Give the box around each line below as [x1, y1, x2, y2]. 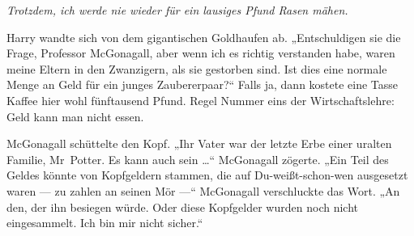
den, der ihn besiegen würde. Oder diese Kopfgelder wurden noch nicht [6, 198, 358, 215]
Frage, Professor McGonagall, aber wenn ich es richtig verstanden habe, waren [6, 44, 395, 61]
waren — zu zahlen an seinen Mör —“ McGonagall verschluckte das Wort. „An [6, 182, 400, 199]
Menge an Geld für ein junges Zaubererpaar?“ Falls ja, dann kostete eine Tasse [6, 76, 399, 93]
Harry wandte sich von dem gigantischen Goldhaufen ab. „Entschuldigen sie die [6, 28, 401, 45]
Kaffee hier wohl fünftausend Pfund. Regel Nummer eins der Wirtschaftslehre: [6, 91, 395, 108]
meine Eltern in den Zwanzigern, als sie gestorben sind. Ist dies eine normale [6, 60, 387, 77]
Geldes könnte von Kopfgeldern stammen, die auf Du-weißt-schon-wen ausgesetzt [6, 166, 408, 183]
